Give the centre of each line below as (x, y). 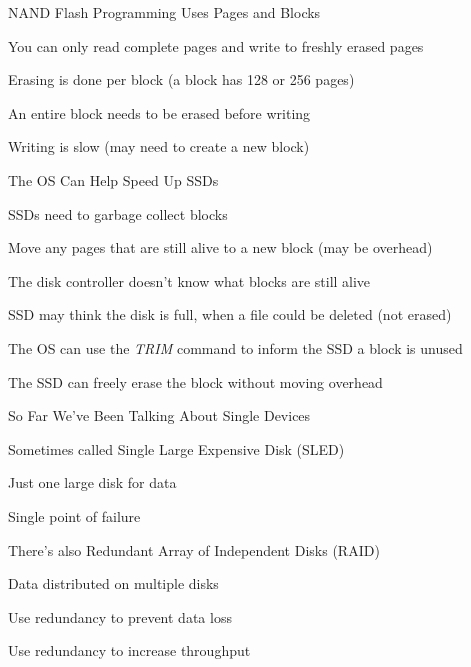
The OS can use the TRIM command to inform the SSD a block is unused (235, 347)
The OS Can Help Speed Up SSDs (113, 179)
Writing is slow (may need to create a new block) (159, 146)
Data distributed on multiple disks (113, 583)
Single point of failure (74, 515)
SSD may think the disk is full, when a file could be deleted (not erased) (230, 314)
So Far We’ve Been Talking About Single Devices (159, 415)
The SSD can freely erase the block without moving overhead (195, 381)
